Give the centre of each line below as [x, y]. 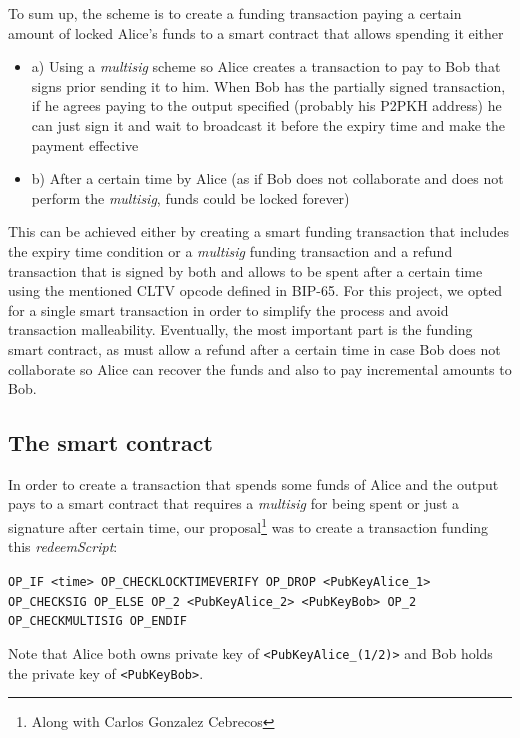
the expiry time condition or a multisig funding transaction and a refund [230, 250]
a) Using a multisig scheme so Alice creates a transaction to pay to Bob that [266, 66]
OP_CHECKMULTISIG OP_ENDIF [97, 621]
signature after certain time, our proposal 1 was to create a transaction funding [248, 525]
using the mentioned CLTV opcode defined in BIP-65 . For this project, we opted [255, 290]
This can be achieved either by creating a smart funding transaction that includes [258, 231]
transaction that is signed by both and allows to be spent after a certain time [245, 270]
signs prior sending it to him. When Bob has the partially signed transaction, [268, 85]
